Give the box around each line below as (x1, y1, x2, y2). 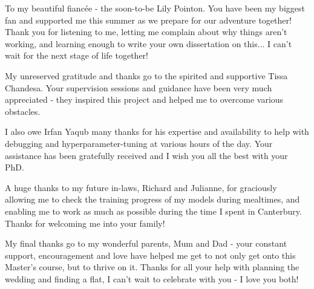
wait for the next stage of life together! (5, 49, 148, 62)
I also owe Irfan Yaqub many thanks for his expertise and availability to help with (5, 125, 309, 138)
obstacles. (5, 105, 41, 117)
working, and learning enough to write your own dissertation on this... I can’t (5, 37, 292, 50)
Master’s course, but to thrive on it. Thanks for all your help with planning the (5, 261, 299, 273)
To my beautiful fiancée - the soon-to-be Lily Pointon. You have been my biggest (5, 2, 305, 14)
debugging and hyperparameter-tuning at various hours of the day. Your (5, 137, 273, 149)
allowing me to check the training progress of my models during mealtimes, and (5, 193, 300, 206)
